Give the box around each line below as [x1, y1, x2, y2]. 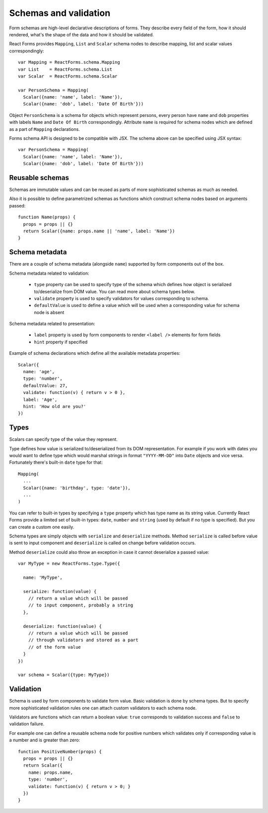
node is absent [34, 309, 65, 315]
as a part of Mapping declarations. [9, 126, 80, 132]
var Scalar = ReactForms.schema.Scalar [18, 73, 118, 79]
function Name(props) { [18, 214, 76, 220]
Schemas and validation [9, 7, 111, 18]
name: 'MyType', [23, 575, 63, 580]
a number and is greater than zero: [9, 737, 80, 743]
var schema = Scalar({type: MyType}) [18, 672, 110, 678]
